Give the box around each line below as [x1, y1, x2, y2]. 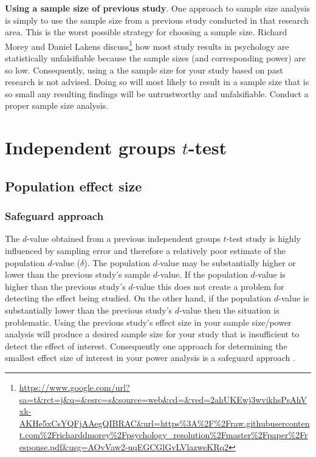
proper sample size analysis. [5, 99, 108, 112]
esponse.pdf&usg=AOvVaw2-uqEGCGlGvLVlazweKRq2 [19, 440, 228, 453]
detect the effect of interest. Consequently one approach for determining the [5, 339, 287, 352]
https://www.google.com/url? [19, 380, 130, 393]
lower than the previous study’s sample [5, 268, 151, 281]
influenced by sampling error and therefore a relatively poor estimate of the [5, 244, 286, 256]
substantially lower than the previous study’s [5, 303, 173, 316]
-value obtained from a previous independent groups [27, 232, 221, 245]
